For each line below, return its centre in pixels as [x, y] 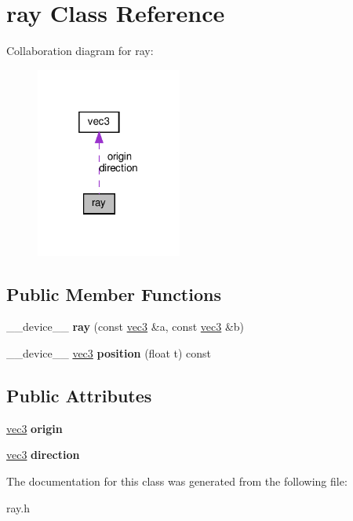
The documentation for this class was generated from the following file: [177, 481]
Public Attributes [79, 395]
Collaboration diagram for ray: [80, 51]
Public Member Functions [114, 294]
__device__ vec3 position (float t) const [109, 352]
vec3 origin [35, 428]
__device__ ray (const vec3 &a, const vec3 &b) [126, 327]
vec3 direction [43, 455]
